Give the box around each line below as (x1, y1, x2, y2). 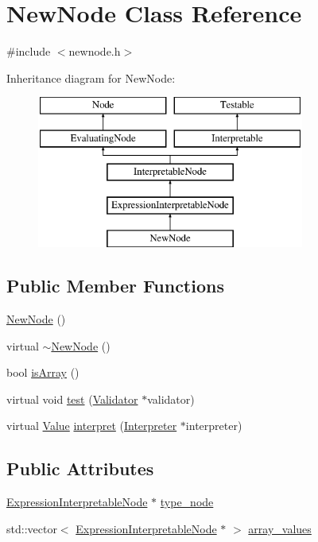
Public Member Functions (6, 273, 224, 298)
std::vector (6, 520, 57, 536)
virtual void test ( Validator (6, 390, 138, 407)
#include (6, 43, 51, 60)
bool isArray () (6, 364, 79, 381)
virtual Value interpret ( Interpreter (6, 417, 177, 434)
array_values (248, 520, 312, 536)
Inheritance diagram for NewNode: (6, 69, 176, 86)
